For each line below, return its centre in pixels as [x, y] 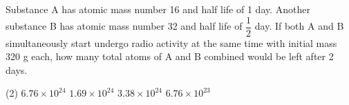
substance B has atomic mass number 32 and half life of [124, 26]
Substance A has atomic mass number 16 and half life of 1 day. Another [158, 9]
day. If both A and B [299, 26]
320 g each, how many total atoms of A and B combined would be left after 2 [170, 56]
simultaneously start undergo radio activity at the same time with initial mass [171, 42]
